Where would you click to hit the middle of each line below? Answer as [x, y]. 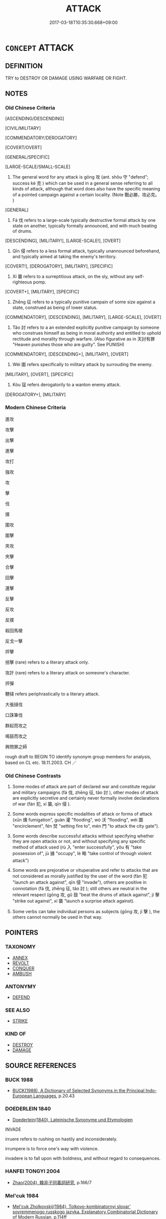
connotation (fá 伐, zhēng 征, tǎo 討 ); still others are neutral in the [80, 889]
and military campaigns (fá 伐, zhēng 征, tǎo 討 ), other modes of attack [85, 793]
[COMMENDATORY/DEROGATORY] [41, 138]
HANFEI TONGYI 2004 [33, 1171]
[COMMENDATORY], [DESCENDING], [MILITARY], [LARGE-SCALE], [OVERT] [83, 317]
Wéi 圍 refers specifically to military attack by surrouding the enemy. [82, 365]
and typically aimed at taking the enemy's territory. [64, 257]
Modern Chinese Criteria [36, 407]
